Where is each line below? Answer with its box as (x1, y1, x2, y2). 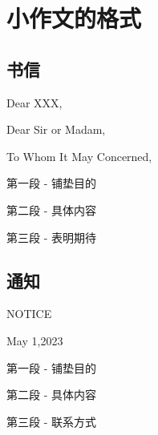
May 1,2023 (6, 332, 63, 348)
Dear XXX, (6, 94, 63, 111)
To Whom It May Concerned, (6, 147, 152, 164)
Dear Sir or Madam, (6, 121, 106, 138)
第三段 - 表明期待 (6, 228, 96, 245)
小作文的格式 (6, 2, 142, 34)
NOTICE (6, 305, 52, 322)
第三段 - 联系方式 (6, 413, 96, 429)
